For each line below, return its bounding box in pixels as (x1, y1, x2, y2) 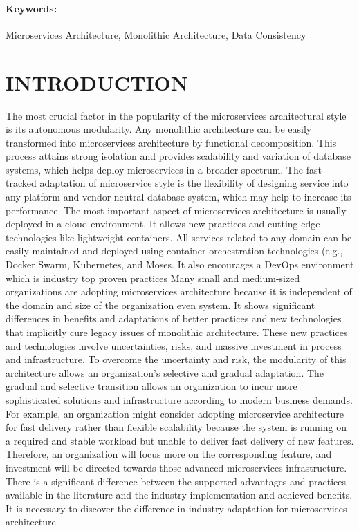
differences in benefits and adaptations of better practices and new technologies (6, 311, 342, 326)
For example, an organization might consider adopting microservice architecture (6, 406, 344, 420)
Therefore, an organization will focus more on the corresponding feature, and (6, 447, 332, 461)
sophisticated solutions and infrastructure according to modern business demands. (6, 392, 353, 407)
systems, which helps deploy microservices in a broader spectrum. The (6, 162, 304, 176)
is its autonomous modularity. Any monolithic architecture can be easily (6, 122, 312, 136)
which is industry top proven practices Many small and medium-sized (6, 270, 300, 285)
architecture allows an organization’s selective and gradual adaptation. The (6, 365, 324, 380)
